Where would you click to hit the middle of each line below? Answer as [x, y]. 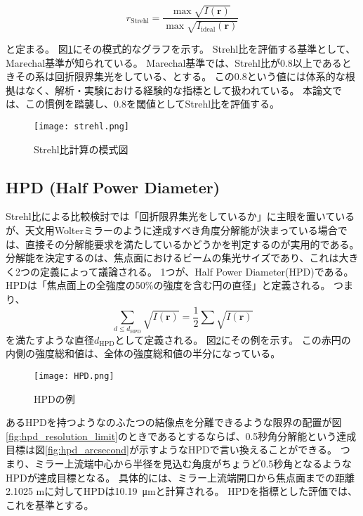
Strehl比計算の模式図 [81, 149]
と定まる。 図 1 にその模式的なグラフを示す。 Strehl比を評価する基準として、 [181, 48]
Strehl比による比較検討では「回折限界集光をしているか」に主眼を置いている [180, 216]
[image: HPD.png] [74, 376]
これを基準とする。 [50, 504]
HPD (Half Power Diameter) [113, 187]
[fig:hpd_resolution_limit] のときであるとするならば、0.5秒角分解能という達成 [181, 436]
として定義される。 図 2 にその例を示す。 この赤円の [233, 339]
